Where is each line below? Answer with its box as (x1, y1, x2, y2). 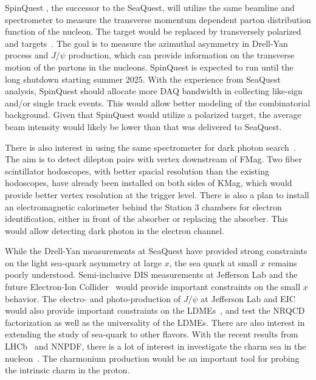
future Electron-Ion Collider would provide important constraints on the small (5, 280, 301, 293)
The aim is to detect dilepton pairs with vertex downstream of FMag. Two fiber (5, 153, 303, 165)
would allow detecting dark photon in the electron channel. (5, 224, 224, 237)
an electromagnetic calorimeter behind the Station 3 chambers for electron (5, 200, 282, 213)
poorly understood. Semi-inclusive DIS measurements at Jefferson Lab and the (5, 268, 298, 281)
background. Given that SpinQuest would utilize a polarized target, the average (5, 108, 301, 121)
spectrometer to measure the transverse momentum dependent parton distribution (5, 13, 311, 26)
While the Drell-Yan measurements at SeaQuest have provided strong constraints (5, 244, 307, 257)
